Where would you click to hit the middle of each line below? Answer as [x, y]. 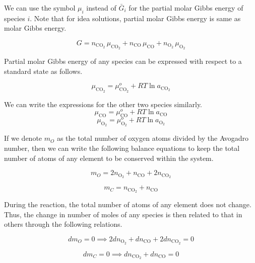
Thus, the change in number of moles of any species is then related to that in [123, 214]
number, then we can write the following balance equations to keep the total [122, 148]
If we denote [23, 138]
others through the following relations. [63, 224]
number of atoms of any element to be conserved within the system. [109, 158]
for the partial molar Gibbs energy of [186, 8]
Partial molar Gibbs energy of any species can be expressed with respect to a [123, 61]
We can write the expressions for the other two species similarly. [103, 104]
